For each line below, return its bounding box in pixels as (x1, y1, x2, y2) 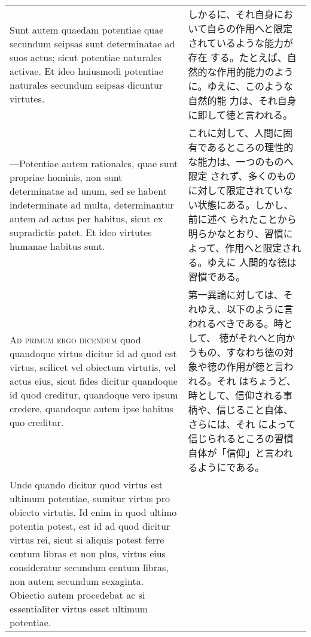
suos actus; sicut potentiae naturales (10, 50, 161, 64)
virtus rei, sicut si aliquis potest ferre (10, 533, 164, 547)
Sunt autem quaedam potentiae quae (10, 23, 164, 37)
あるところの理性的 (207, 140, 294, 154)
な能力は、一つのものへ (188, 155, 294, 168)
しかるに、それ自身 (188, 7, 274, 21)
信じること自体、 (216, 403, 293, 416)
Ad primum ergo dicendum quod (10, 332, 141, 346)
